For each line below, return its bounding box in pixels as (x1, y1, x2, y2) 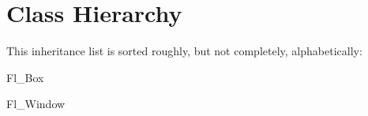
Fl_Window (6, 95, 66, 112)
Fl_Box (6, 69, 44, 85)
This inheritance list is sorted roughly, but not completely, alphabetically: (6, 43, 362, 59)
